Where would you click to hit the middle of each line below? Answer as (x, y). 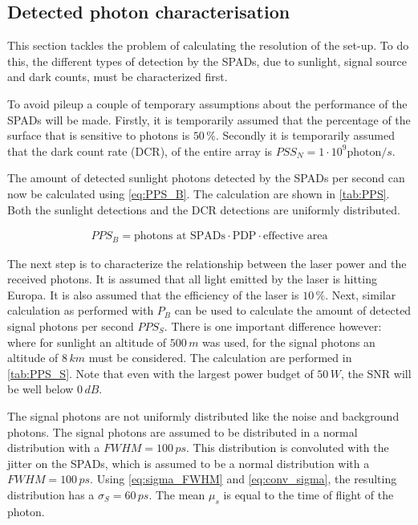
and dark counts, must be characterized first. (118, 77)
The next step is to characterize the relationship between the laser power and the (207, 263)
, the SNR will (376, 373)
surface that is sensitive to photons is (99, 135)
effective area (295, 236)
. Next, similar (361, 294)
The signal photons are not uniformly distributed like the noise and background (203, 415)
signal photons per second (71, 326)
